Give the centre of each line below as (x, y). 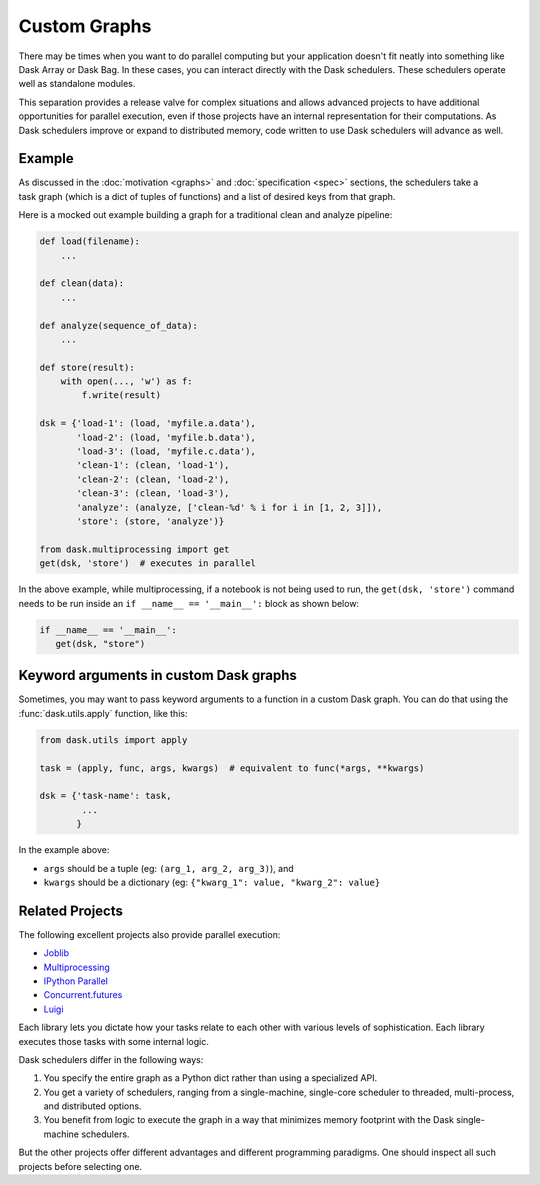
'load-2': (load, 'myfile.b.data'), (166, 437)
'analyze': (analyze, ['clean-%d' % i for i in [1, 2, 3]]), (229, 507)
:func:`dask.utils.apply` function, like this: (103, 713)
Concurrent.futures (83, 995)
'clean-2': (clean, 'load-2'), (153, 479)
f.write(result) (121, 395)
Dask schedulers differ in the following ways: (111, 1059)
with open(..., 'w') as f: (127, 381)
